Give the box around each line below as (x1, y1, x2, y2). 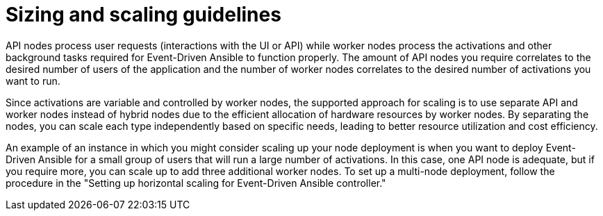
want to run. (6, 74, 60, 87)
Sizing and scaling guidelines (6, 3, 281, 26)
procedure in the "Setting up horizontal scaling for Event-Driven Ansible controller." (6, 176, 386, 189)
